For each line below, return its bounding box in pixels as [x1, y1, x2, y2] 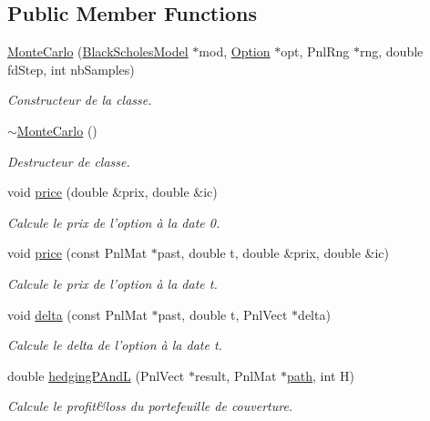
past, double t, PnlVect [158, 304, 288, 323]
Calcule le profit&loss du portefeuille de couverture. [7, 396, 293, 416]
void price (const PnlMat [7, 243, 148, 262]
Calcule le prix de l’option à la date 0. [7, 212, 220, 231]
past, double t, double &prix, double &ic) [157, 243, 389, 262]
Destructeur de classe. [7, 151, 130, 170]
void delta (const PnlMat [7, 304, 148, 323]
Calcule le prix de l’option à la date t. [7, 273, 218, 293]
